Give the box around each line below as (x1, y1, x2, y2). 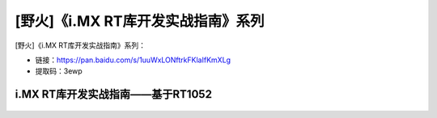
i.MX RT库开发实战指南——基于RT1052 (15, 87, 212, 101)
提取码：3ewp (35, 66, 83, 76)
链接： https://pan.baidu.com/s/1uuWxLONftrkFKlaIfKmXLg (35, 55, 231, 65)
